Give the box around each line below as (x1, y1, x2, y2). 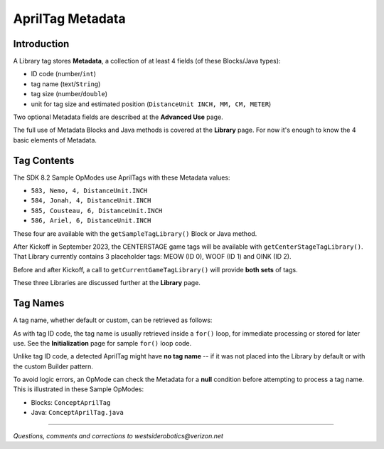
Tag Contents (13, 154, 75, 167)
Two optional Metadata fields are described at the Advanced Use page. (13, 113, 223, 121)
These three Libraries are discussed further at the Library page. (13, 279, 201, 287)
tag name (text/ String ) (31, 79, 101, 88)
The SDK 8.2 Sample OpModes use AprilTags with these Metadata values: (13, 173, 230, 182)
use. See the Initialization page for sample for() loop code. (13, 339, 192, 347)
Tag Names (13, 297, 65, 309)
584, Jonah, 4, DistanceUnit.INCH (31, 197, 151, 205)
